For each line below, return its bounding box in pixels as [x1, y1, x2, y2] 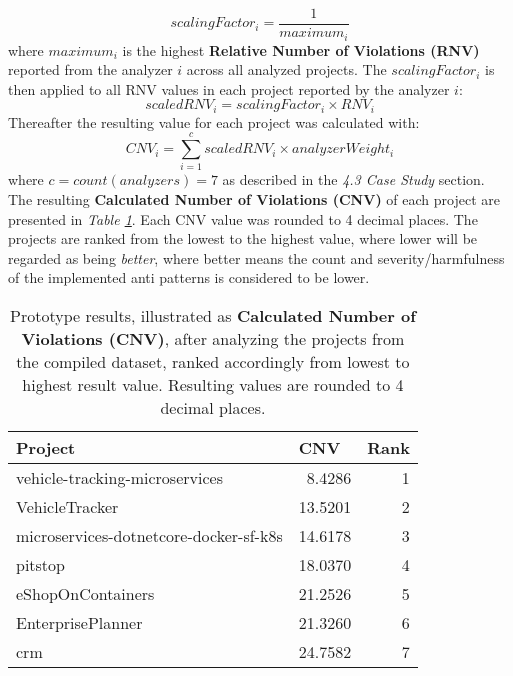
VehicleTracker [16, 495, 119, 519]
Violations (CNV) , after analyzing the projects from [21, 327, 405, 351]
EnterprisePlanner [16, 611, 143, 635]
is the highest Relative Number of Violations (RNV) [122, 39, 480, 60]
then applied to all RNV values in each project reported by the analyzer [8, 78, 450, 99]
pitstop [16, 553, 65, 577]
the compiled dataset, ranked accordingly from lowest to [16, 350, 410, 374]
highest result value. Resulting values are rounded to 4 [22, 373, 404, 397]
